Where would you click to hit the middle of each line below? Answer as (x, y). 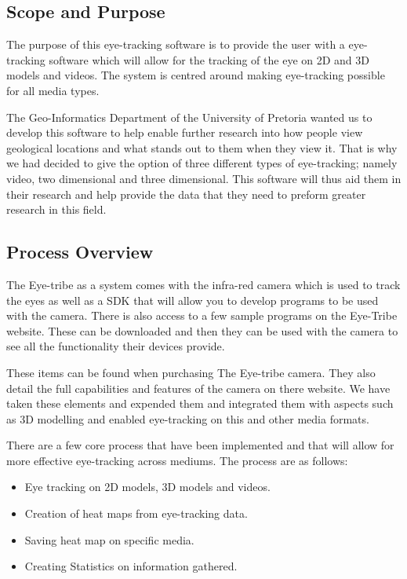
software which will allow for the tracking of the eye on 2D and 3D (209, 59)
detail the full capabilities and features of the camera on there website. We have (198, 388)
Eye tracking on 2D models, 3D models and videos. (147, 487)
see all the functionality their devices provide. (116, 346)
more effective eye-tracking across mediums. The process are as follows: (177, 460)
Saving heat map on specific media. (109, 539)
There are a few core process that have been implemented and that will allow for (200, 445)
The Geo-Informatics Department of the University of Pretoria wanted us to (189, 117)
